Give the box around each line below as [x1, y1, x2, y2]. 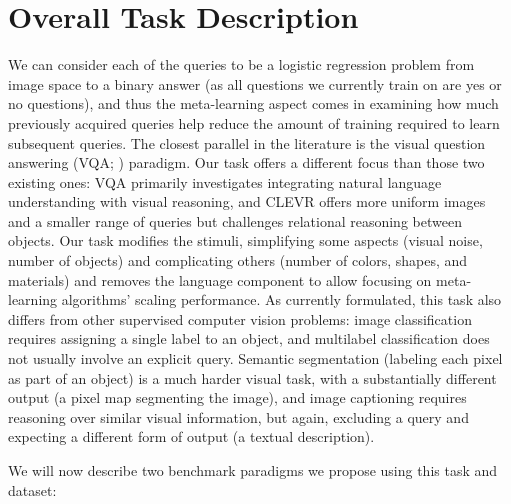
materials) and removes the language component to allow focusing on [8, 269, 432, 290]
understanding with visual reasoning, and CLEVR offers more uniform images [8, 191, 486, 212]
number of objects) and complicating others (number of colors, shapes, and [8, 250, 468, 271]
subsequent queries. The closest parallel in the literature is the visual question [8, 132, 486, 153]
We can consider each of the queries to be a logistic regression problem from [8, 54, 475, 75]
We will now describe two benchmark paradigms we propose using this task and [8, 460, 498, 480]
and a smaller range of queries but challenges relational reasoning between [8, 210, 462, 231]
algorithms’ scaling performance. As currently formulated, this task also [61, 289, 502, 310]
